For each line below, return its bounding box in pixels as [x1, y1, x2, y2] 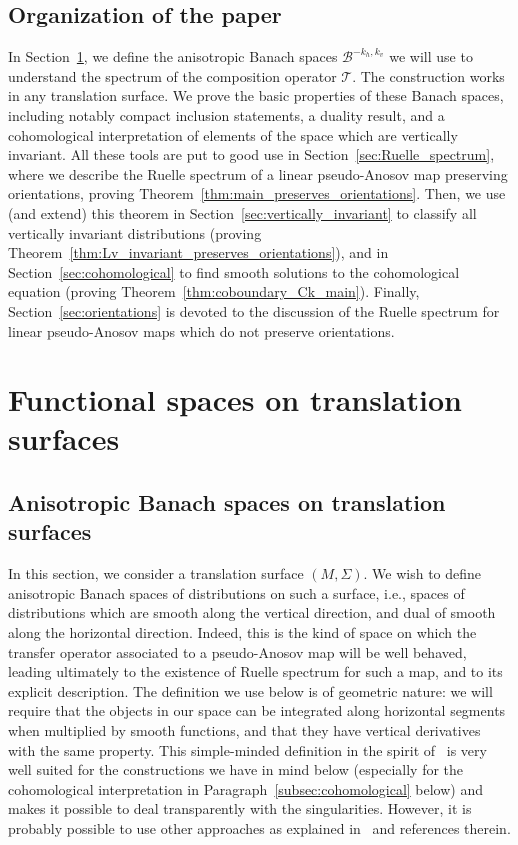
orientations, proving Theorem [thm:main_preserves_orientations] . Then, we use [8, 183, 506, 204]
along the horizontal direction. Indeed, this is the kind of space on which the [8, 622, 477, 643]
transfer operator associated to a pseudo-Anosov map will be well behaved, [8, 641, 467, 662]
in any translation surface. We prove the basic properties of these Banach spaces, [8, 85, 504, 106]
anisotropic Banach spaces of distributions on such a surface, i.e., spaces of [8, 582, 465, 603]
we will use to [389, 46, 473, 67]
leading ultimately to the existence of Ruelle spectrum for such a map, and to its [8, 661, 503, 682]
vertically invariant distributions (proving [8, 222, 262, 243]
